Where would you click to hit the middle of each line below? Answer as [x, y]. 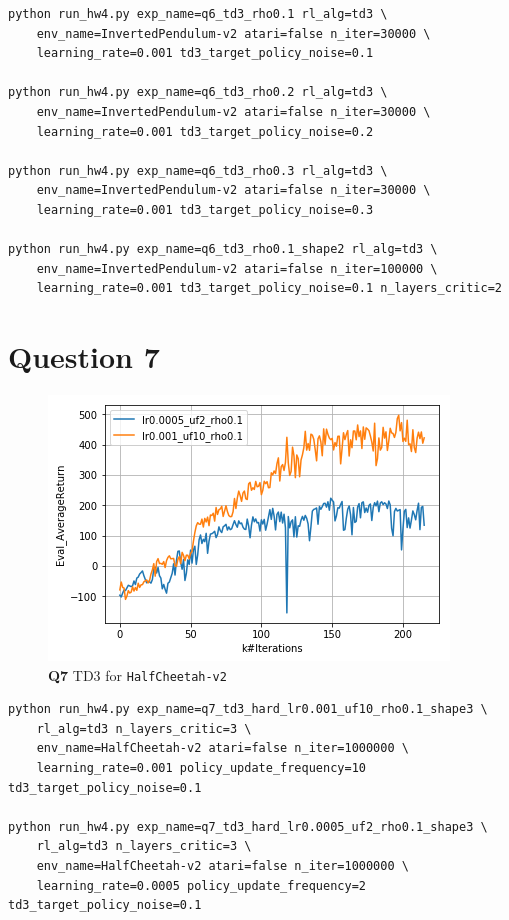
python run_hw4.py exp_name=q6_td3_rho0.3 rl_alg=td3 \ [198, 170]
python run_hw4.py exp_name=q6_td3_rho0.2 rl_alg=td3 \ [198, 92]
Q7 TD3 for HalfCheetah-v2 [137, 674]
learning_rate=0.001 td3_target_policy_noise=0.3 [205, 209]
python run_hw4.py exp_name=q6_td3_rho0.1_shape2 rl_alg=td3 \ [223, 249]
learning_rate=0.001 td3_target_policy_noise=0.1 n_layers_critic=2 [269, 288]
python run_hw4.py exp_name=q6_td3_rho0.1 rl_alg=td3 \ [198, 14]
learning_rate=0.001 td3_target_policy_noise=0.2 [205, 131]
